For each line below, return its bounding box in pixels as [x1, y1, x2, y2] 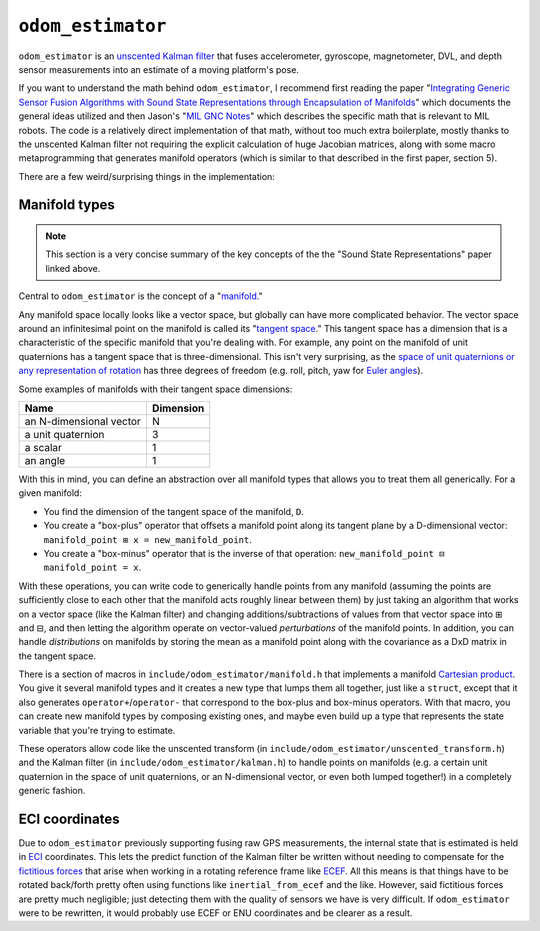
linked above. [45, 262, 101, 274]
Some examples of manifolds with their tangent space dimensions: [18, 383, 293, 395]
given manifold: [18, 487, 82, 499]
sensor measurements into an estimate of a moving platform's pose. [18, 63, 300, 75]
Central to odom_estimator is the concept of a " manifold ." [18, 290, 264, 302]
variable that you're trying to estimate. [18, 724, 176, 736]
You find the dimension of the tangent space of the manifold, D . [43, 505, 305, 517]
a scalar [24, 440, 62, 454]
